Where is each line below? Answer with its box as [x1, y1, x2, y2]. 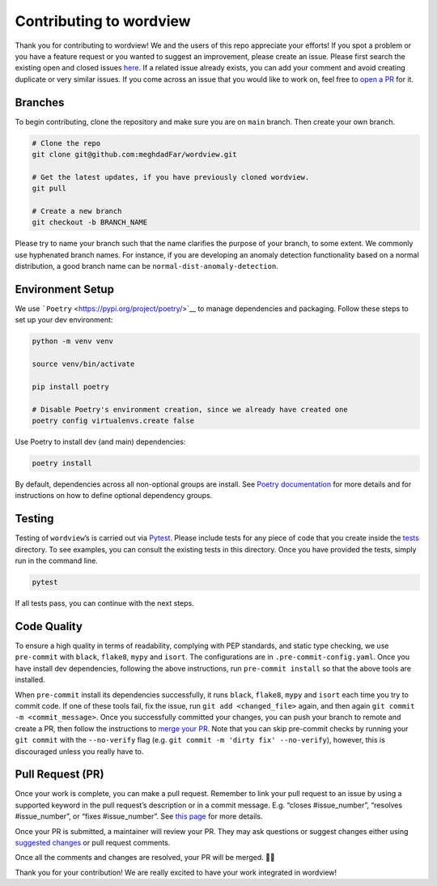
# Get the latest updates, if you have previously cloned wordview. [32, 173, 310, 181]
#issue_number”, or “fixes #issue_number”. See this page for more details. [15, 811, 263, 821]
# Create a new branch [32, 207, 122, 215]
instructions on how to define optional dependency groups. [15, 491, 213, 501]
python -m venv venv [32, 337, 113, 346]
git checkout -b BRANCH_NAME [32, 218, 148, 227]
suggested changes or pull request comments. [15, 838, 171, 848]
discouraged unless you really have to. [15, 746, 144, 756]
